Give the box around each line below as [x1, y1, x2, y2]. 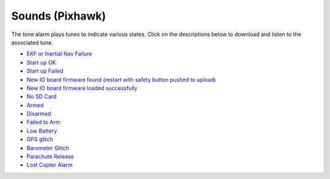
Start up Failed [26, 67, 64, 75]
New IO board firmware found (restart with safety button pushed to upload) [26, 76, 216, 83]
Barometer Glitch [26, 144, 70, 152]
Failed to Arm [26, 119, 61, 126]
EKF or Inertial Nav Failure [26, 50, 92, 57]
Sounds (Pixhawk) [11, 9, 106, 23]
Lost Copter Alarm [26, 161, 73, 169]
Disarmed [26, 110, 51, 117]
